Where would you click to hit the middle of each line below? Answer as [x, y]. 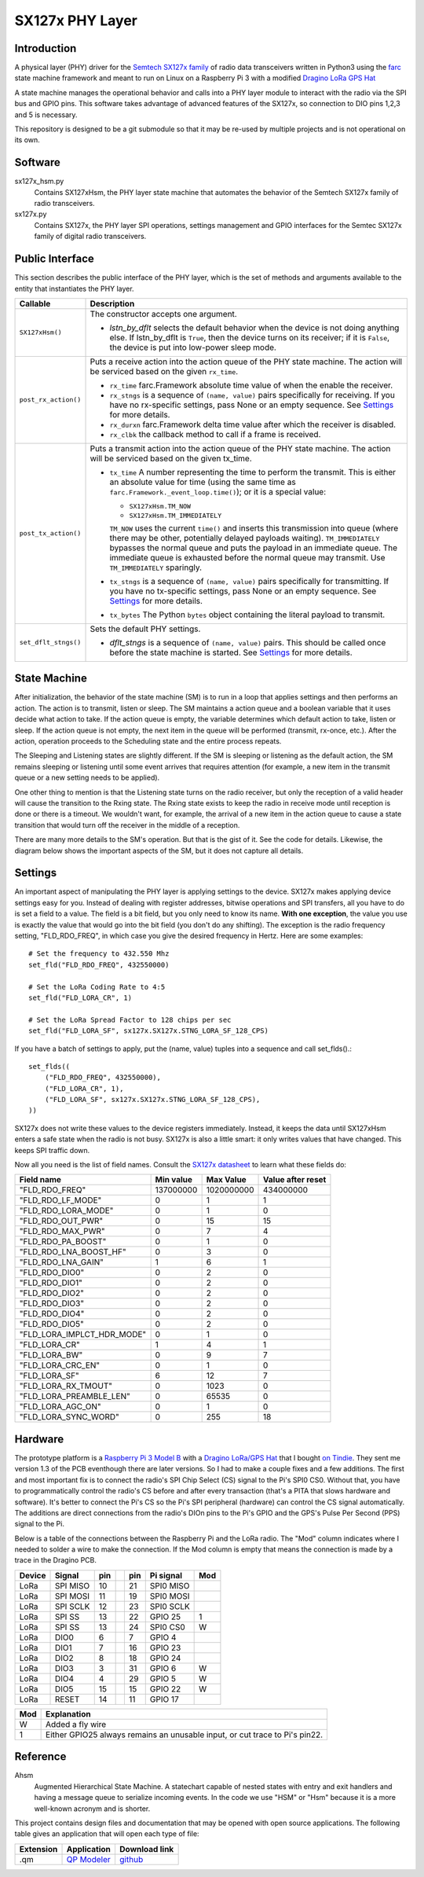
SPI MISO [72, 1585]
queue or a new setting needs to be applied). [87, 777]
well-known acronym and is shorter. [92, 1809]
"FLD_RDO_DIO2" [51, 1293]
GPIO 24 [165, 1658]
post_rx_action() [50, 400]
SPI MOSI [72, 1596]
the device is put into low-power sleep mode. [193, 347]
